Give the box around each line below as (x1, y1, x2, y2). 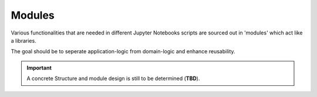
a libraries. (11, 37, 36, 44)
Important (26, 64, 52, 71)
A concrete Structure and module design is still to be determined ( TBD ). (26, 75, 200, 82)
